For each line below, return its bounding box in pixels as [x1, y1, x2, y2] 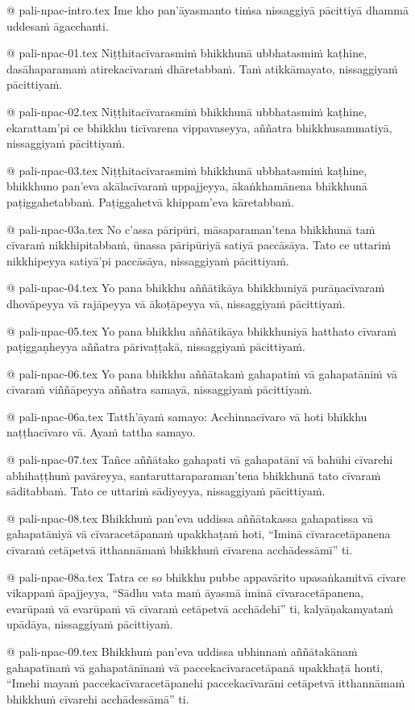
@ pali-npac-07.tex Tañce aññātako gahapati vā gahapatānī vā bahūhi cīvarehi [6, 451, 393, 468]
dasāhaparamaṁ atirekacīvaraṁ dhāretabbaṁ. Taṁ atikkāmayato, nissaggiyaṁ [6, 60, 398, 77]
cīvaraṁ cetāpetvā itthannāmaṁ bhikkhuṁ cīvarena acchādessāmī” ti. [6, 541, 353, 558]
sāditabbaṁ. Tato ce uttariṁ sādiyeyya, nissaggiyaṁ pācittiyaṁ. [6, 482, 326, 499]
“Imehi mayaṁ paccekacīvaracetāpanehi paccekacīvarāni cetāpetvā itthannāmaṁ [6, 674, 405, 691]
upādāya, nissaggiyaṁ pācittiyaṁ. [6, 616, 173, 633]
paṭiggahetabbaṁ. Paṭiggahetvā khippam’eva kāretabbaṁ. [6, 193, 294, 210]
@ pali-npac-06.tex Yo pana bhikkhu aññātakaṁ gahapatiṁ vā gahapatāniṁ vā [6, 365, 397, 382]
